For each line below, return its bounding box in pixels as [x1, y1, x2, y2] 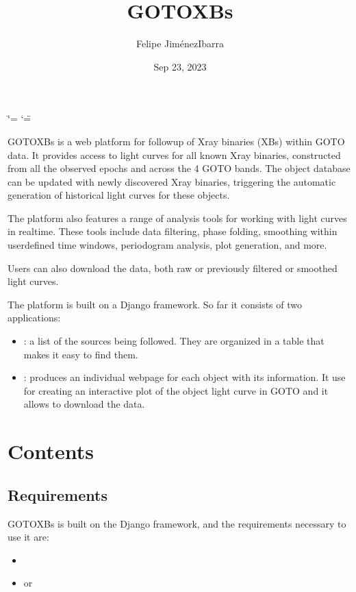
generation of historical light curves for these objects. [8, 188, 230, 202]
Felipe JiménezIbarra [136, 36, 225, 51]
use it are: [8, 530, 49, 544]
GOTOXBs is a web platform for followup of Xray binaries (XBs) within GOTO [8, 134, 345, 148]
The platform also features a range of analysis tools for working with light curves [8, 210, 347, 225]
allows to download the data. [23, 397, 145, 411]
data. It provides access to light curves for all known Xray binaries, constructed [8, 147, 341, 162]
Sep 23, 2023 [153, 59, 207, 73]
